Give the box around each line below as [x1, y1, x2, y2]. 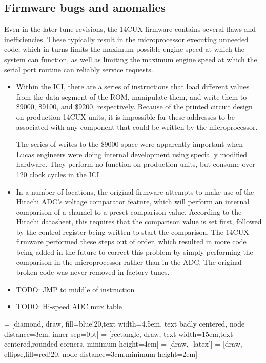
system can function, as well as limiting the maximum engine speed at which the [4, 53, 257, 64]
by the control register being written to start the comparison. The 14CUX [16, 226, 249, 237]
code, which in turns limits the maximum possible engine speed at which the [4, 44, 245, 54]
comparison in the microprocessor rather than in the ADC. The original [16, 256, 242, 267]
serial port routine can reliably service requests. [4, 64, 153, 74]
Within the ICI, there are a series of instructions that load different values [16, 81, 250, 92]
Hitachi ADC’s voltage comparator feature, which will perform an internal [16, 196, 250, 207]
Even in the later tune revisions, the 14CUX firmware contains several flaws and [4, 24, 256, 34]
